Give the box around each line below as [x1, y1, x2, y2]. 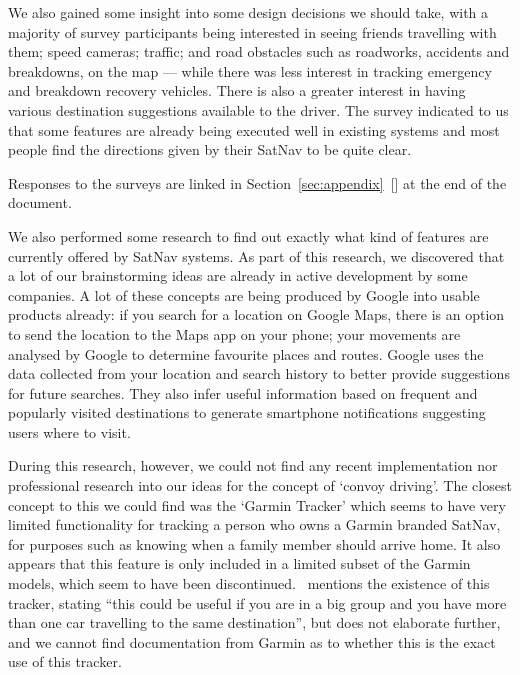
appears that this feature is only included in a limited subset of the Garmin [8, 553, 471, 574]
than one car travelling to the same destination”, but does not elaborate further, [8, 612, 501, 633]
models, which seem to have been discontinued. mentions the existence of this [8, 573, 490, 594]
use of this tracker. [8, 651, 122, 672]
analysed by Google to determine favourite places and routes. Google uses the [8, 343, 484, 364]
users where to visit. [8, 421, 131, 442]
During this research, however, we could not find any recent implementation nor [8, 455, 498, 476]
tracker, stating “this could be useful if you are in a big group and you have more [8, 592, 507, 613]
